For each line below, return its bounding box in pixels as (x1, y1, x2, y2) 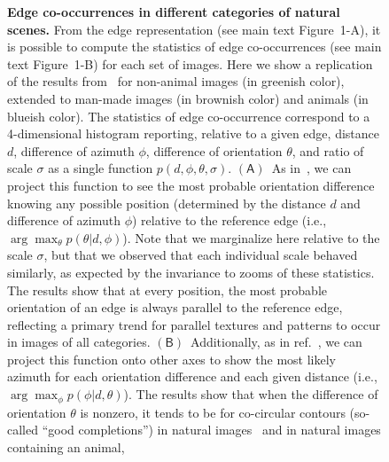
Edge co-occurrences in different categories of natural (7, 3, 340, 20)
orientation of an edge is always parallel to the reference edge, (7, 298, 343, 317)
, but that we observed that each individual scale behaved (43, 246, 358, 264)
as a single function (48, 159, 153, 177)
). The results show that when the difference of (123, 385, 378, 403)
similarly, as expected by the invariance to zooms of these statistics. (7, 262, 375, 281)
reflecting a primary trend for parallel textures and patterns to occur (7, 315, 381, 333)
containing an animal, (7, 437, 125, 456)
